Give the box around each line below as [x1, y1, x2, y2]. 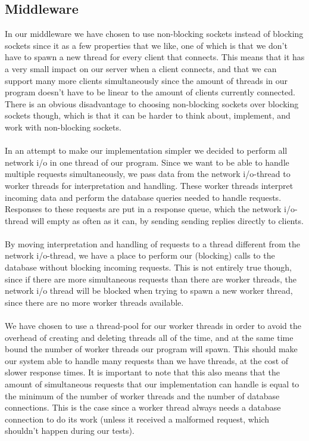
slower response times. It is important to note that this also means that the [5, 366, 280, 378]
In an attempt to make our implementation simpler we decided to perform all [5, 144, 288, 157]
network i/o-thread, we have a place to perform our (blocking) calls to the [5, 249, 275, 262]
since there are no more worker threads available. [5, 296, 184, 308]
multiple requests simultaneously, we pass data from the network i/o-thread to [5, 167, 291, 180]
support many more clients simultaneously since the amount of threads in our [5, 74, 288, 86]
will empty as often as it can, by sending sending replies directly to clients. [31, 214, 304, 226]
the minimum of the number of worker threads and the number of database [5, 389, 280, 402]
